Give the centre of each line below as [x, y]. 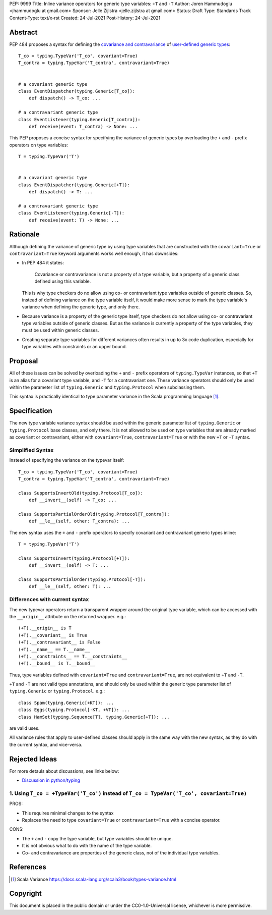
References [28, 867]
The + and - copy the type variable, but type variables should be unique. [97, 838]
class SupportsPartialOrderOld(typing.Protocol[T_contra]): [94, 514]
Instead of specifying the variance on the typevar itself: [67, 460]
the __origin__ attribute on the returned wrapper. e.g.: [67, 616]
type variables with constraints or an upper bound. [74, 347]
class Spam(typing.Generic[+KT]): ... [66, 703]
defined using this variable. [63, 281]
